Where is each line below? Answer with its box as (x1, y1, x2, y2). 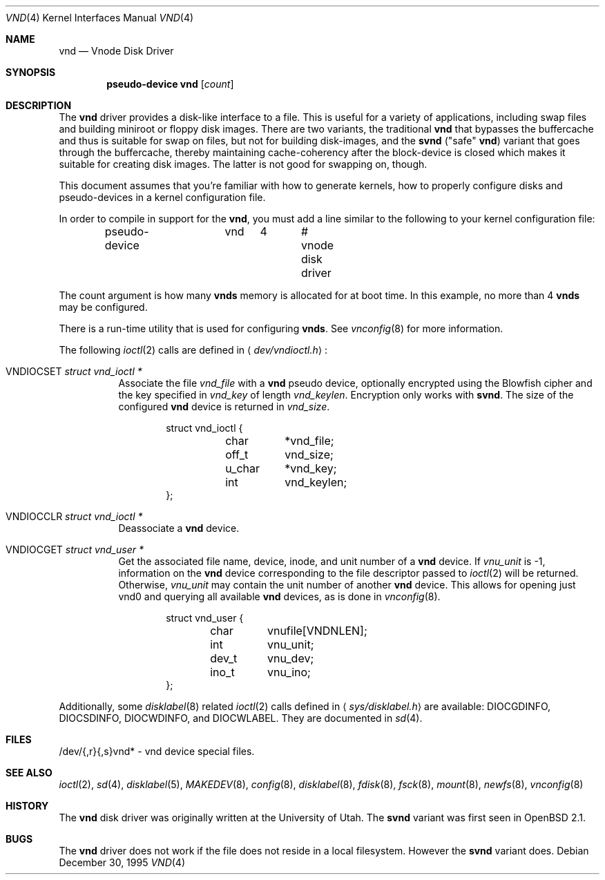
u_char (225, 461, 260, 475)
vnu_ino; (267, 665, 311, 679)
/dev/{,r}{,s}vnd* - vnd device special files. (59, 745, 255, 757)
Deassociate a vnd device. (118, 522, 240, 534)
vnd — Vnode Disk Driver (59, 45, 174, 57)
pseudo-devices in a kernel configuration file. (59, 191, 266, 203)
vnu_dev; (267, 651, 314, 665)
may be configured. (59, 301, 148, 313)
